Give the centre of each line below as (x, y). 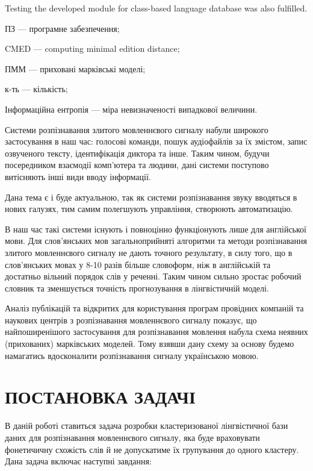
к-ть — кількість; (36, 89)
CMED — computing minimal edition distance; (92, 48)
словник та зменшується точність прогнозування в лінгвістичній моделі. (137, 288)
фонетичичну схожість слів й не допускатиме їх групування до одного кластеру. (152, 449)
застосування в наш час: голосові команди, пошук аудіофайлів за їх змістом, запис (156, 141)
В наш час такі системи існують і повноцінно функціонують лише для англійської (156, 229)
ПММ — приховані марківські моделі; (75, 68)
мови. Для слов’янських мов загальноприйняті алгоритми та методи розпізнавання (156, 241)
